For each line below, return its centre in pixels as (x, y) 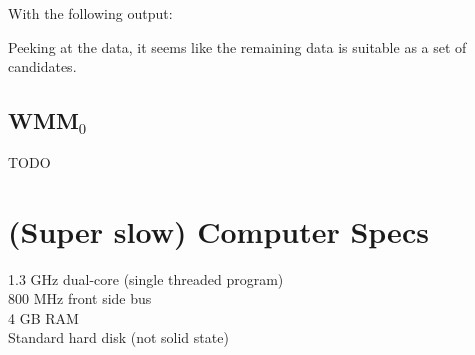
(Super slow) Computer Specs (218, 230)
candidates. (42, 66)
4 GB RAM (43, 317)
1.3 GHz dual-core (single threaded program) (146, 278)
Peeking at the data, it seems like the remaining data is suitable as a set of (237, 46)
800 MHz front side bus (80, 298)
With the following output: (90, 13)
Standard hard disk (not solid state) (118, 337)
